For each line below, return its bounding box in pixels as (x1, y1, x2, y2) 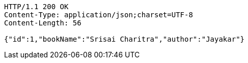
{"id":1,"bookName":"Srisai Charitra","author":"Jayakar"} (4, 35, 245, 43)
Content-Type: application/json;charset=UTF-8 (4, 11, 193, 19)
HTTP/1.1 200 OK (4, 3, 69, 11)
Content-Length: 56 (4, 19, 81, 27)
